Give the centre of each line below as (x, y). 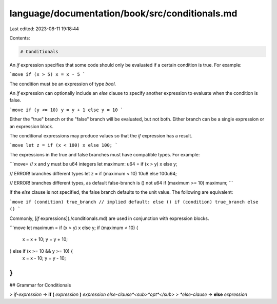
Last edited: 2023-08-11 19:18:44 (44, 29)
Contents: (20, 38)
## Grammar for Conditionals (40, 285)
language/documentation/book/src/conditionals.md (123, 13)
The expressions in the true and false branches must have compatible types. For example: (105, 154)
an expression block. (32, 126)
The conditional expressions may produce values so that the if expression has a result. (101, 136)
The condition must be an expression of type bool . (63, 84)
